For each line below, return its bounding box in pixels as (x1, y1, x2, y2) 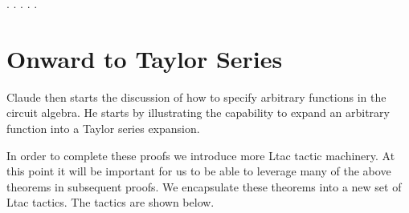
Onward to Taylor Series (6, 42, 283, 74)
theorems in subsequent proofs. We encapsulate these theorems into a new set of (6, 178, 402, 195)
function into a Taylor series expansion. (6, 119, 200, 136)
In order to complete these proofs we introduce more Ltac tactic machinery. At (6, 147, 395, 163)
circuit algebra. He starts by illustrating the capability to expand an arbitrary (6, 104, 390, 121)
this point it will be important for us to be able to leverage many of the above (6, 163, 391, 179)
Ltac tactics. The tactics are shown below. (6, 194, 215, 211)
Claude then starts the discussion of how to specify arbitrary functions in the (6, 88, 387, 105)
